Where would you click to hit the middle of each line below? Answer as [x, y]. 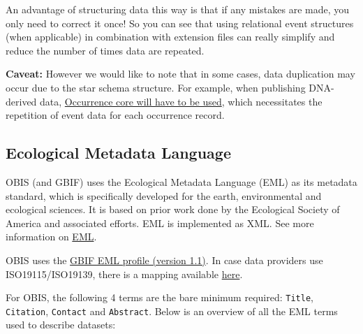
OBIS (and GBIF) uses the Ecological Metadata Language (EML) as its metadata [181, 181]
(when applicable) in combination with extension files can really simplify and [170, 37]
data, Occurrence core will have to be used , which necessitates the [181, 101]
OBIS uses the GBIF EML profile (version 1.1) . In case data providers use [164, 260]
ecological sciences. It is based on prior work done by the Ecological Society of [173, 209]
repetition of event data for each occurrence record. [115, 115]
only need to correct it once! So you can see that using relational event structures [180, 23]
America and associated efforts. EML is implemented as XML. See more [160, 223]
